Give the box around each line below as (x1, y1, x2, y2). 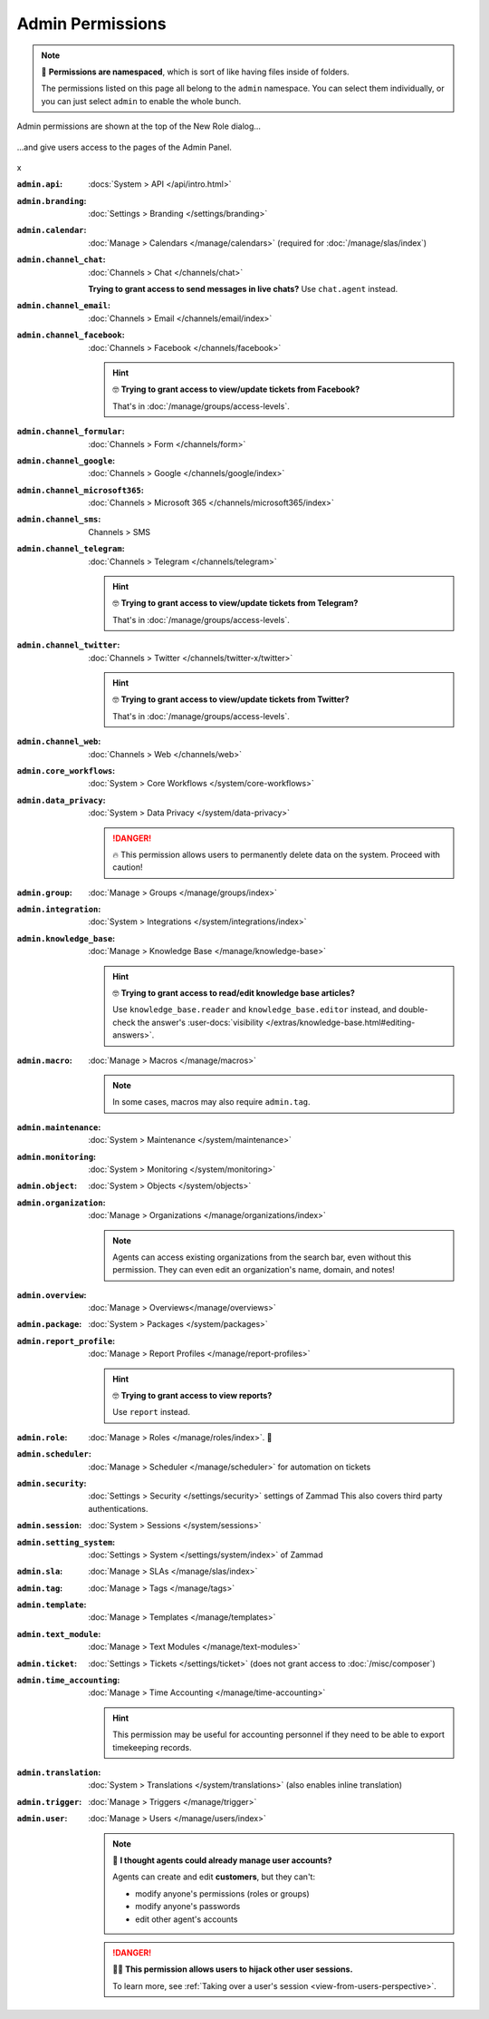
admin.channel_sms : (16, 513, 101, 525)
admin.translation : (16, 1767, 101, 1778)
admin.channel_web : (16, 736, 101, 747)
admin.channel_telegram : (16, 543, 126, 554)
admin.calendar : (16, 225, 87, 236)
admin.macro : (16, 1055, 72, 1066)
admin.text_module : (16, 1628, 101, 1639)
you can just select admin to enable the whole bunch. (41, 95, 242, 106)
